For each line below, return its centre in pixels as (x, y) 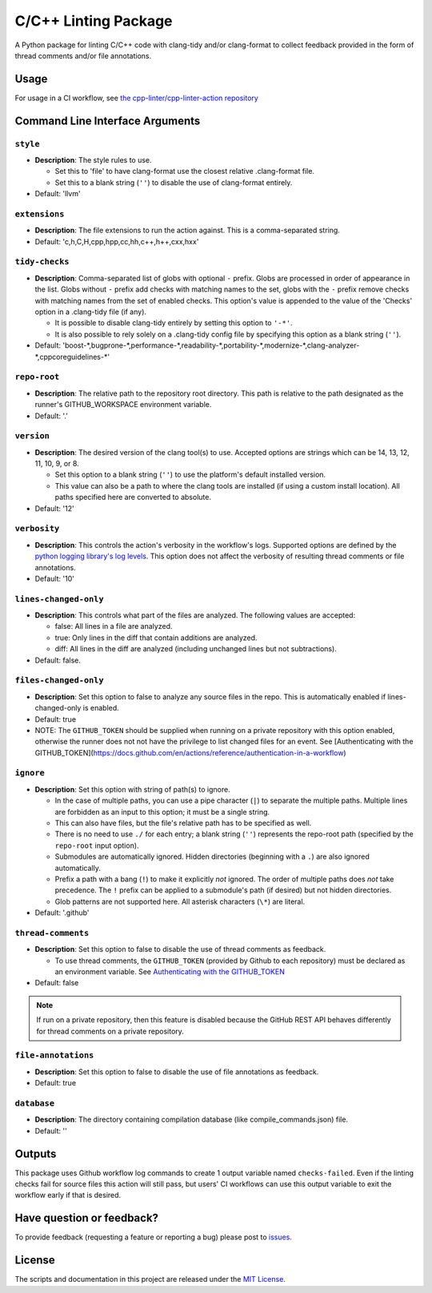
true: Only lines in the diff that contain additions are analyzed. (156, 638)
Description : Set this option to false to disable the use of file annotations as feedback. (177, 1071)
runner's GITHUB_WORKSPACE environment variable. (123, 405)
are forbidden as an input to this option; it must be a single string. (162, 812)
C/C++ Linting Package (94, 21)
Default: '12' (55, 508)
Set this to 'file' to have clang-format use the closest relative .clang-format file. (185, 171)
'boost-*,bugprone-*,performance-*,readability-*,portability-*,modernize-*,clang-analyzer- (211, 345)
